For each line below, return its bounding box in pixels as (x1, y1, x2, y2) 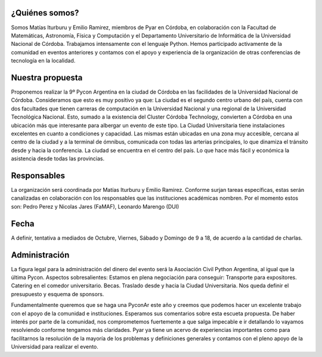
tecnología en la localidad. (11, 57, 76, 64)
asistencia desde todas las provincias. (11, 155, 105, 162)
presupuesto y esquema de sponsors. (11, 290, 104, 297)
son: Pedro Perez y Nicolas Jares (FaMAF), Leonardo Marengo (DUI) (11, 203, 179, 210)
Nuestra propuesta (11, 72, 83, 83)
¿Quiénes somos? (11, 8, 79, 18)
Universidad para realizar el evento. (11, 343, 98, 350)
